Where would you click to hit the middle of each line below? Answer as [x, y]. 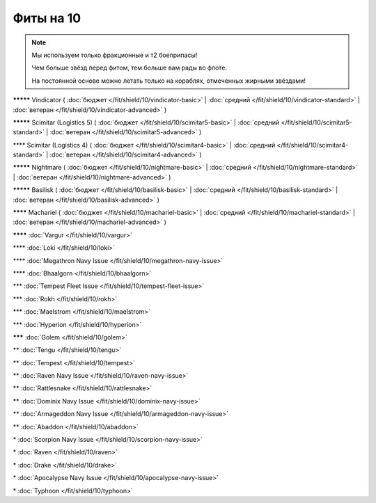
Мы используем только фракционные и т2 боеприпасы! [115, 55]
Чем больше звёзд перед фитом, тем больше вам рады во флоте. [130, 68]
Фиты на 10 [47, 18]
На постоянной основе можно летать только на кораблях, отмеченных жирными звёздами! [169, 81]
